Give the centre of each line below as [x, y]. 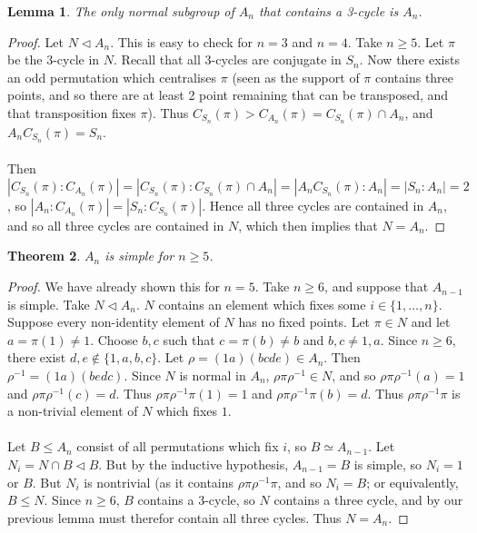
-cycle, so [230, 500]
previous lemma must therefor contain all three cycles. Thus [174, 517]
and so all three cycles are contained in [116, 225]
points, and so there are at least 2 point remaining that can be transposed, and [228, 95]
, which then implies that [308, 225]
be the [25, 59]
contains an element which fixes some [262, 304]
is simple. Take [49, 304]
